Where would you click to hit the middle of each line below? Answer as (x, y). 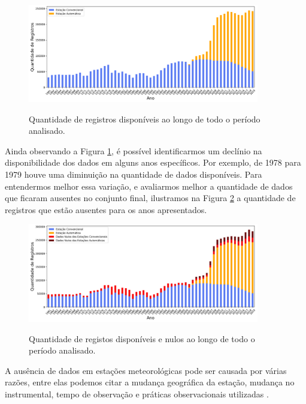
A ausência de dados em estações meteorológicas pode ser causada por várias (146, 370)
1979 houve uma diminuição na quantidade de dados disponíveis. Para (134, 174)
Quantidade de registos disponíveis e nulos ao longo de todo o (142, 338)
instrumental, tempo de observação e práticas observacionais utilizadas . (137, 393)
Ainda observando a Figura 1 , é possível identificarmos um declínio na (134, 150)
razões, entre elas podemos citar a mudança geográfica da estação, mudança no (150, 382)
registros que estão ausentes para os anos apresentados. (106, 209)
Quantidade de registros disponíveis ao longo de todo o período (145, 119)
